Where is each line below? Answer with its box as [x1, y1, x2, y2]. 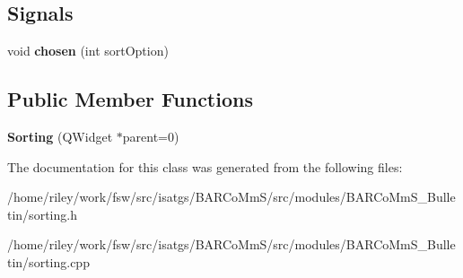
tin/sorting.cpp [7, 252, 90, 271]
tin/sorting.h [7, 204, 77, 223]
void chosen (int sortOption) [7, 41, 169, 60]
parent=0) [122, 127, 179, 145]
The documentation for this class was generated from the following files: [7, 157, 403, 176]
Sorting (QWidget [7, 127, 113, 145]
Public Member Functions [7, 85, 253, 113]
